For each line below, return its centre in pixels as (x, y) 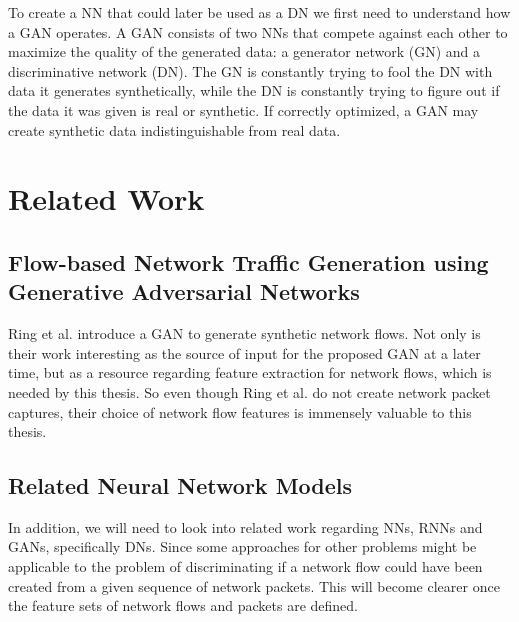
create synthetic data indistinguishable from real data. (174, 129)
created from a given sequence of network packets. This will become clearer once (254, 585)
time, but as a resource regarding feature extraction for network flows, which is (250, 372)
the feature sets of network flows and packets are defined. (183, 605)
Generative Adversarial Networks (184, 291)
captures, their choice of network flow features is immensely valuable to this (240, 411)
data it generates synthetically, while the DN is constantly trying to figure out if (254, 90)
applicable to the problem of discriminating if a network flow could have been (245, 566)
